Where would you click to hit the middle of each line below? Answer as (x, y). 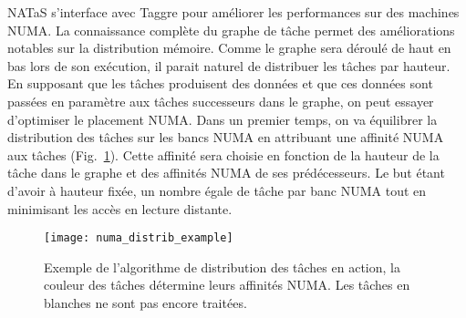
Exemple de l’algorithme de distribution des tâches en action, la (222, 267)
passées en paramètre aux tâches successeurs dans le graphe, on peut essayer (221, 101)
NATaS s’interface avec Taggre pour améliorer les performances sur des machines (233, 12)
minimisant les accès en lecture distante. (120, 208)
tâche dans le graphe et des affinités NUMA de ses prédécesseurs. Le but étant (226, 173)
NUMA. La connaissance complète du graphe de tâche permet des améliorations (231, 30)
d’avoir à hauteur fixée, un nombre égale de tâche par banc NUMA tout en (217, 190)
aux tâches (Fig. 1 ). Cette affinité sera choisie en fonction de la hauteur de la (223, 154)
